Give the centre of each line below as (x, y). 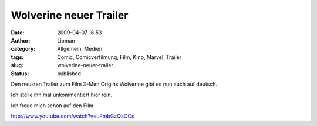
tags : (17, 57)
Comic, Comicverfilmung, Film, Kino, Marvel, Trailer (119, 57)
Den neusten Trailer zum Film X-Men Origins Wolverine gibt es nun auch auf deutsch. (114, 84)
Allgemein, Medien (80, 49)
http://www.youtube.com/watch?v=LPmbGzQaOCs (72, 116)
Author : (21, 40)
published (69, 73)
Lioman (66, 40)
